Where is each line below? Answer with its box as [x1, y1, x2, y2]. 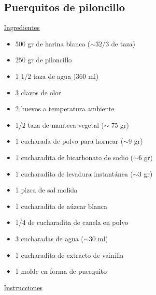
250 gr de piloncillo [15, 55, 72, 65]
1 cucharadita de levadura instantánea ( [15, 168, 133, 178]
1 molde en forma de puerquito [15, 266, 107, 276]
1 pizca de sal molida [15, 185, 78, 195]
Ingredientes [4, 22, 40, 32]
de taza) [111, 38, 135, 48]
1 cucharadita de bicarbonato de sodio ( [15, 152, 133, 162]
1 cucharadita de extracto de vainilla [15, 250, 124, 260]
